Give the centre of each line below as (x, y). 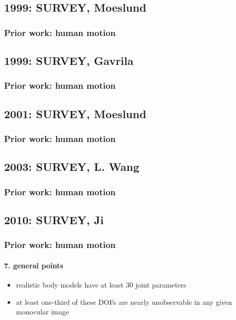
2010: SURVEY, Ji (54, 219)
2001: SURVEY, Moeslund (75, 113)
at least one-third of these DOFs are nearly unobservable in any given (124, 301)
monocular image (43, 312)
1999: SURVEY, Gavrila (69, 61)
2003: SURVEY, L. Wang (72, 167)
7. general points (34, 265)
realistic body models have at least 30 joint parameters (101, 284)
